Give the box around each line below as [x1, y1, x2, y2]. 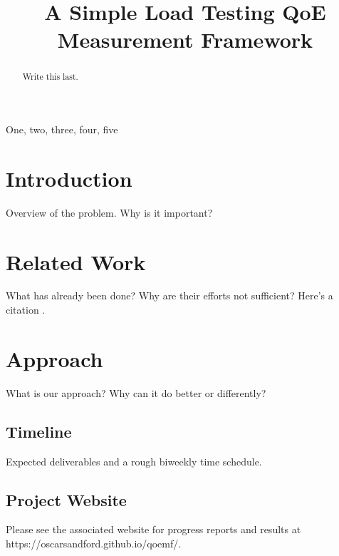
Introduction [6, 163, 132, 192]
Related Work [6, 247, 146, 276]
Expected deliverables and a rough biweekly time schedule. [6, 453, 262, 468]
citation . [6, 302, 46, 317]
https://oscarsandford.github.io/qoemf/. [6, 535, 182, 550]
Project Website [6, 488, 127, 510]
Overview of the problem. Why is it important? [6, 205, 213, 220]
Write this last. [22, 71, 78, 83]
